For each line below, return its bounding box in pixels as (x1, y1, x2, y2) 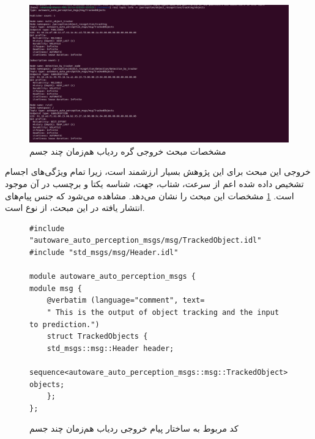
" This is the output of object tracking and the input (46, 308, 280, 317)
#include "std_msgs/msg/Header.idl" (29, 248, 179, 257)
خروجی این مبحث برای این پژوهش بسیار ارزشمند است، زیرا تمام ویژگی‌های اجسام (5, 165, 311, 178)
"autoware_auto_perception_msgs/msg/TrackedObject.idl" (29, 236, 262, 245)
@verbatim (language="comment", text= (46, 296, 205, 305)
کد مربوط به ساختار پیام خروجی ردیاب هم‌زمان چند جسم (29, 422, 239, 435)
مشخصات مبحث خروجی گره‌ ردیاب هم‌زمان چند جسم (29, 144, 226, 157)
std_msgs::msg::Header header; (46, 344, 174, 353)
